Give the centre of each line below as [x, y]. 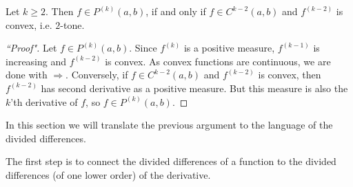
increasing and [36, 61]
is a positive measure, [229, 48]
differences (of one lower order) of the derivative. [108, 174]
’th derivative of [44, 101]
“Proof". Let [31, 48]
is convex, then [290, 75]
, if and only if [176, 11]
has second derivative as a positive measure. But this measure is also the [194, 88]
